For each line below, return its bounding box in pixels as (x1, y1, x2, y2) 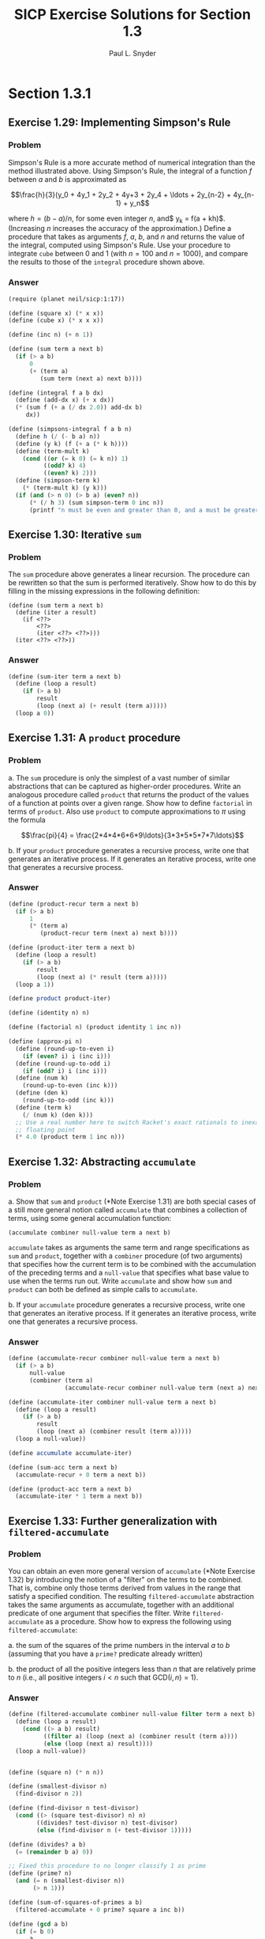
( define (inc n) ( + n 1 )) (8, 331, 93, 339)
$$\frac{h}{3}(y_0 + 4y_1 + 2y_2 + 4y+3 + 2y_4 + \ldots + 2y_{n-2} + (10, 190, 232, 199)
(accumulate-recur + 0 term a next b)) (15, 1471, 147, 1479)
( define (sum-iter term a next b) (8, 672, 122, 681)
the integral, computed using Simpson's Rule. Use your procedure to (8, 240, 231, 250)
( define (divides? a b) (8, 1840, 87, 1848)
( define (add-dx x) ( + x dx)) (15, 396, 114, 404)
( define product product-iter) (8, 995, 111, 1003)
